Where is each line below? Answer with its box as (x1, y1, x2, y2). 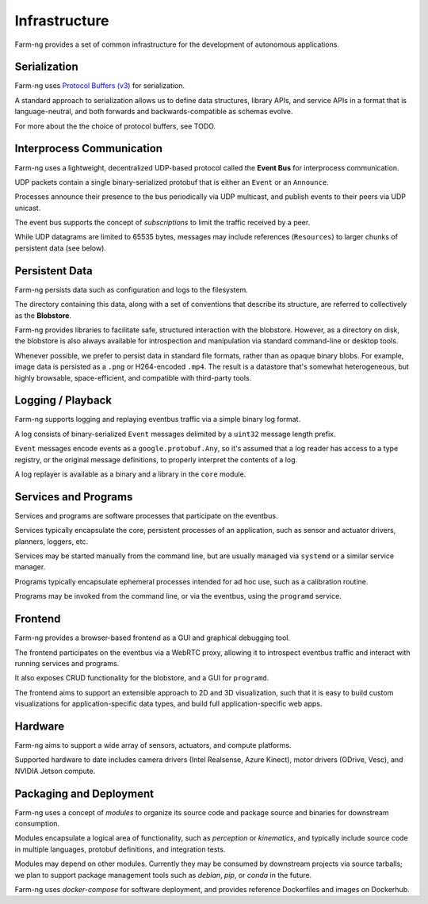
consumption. (14, 819, 59, 829)
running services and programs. (14, 658, 120, 668)
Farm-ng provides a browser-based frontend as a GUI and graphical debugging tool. (14, 633, 291, 642)
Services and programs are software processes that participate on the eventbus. (14, 511, 278, 520)
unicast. (14, 203, 41, 213)
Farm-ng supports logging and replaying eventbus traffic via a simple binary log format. (14, 415, 301, 424)
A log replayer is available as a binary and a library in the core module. (14, 469, 246, 479)
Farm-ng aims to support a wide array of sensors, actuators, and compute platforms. (14, 741, 292, 749)
